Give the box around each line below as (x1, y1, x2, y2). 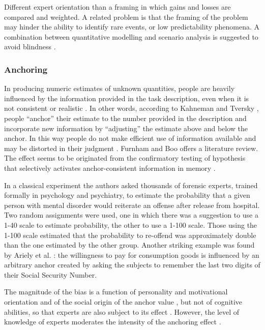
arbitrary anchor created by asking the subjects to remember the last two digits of (4, 259, 260, 270)
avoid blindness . (4, 41, 56, 52)
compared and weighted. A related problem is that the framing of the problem (4, 11, 248, 22)
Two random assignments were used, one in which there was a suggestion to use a (4, 209, 258, 220)
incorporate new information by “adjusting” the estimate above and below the (4, 123, 248, 133)
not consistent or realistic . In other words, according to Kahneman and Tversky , (4, 103, 259, 113)
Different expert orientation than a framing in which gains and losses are (4, 2, 231, 12)
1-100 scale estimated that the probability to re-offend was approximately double (4, 229, 256, 240)
